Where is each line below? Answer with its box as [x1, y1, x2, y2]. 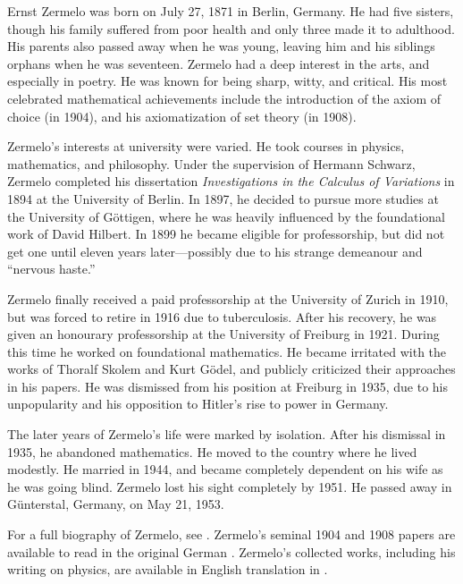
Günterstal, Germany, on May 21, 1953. [7, 495, 224, 513]
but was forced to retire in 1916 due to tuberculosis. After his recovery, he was [7, 307, 437, 326]
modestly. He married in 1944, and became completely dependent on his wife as [7, 460, 443, 478]
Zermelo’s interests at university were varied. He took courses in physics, [7, 137, 405, 156]
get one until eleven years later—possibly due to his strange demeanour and [7, 241, 423, 260]
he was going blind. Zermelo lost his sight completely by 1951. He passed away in [7, 477, 452, 495]
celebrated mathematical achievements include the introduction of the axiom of [7, 89, 442, 107]
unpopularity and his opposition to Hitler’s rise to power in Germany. [7, 394, 389, 413]
